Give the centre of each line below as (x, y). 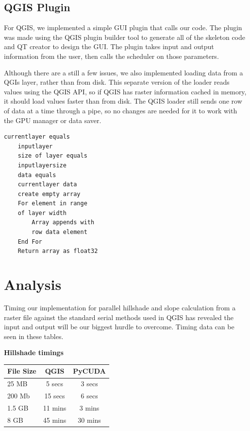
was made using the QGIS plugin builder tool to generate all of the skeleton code (125, 37)
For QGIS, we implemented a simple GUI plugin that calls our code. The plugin (123, 27)
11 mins (55, 407)
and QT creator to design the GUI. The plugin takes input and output (109, 46)
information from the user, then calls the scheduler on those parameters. (111, 56)
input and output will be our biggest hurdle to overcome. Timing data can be (119, 327)
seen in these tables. (34, 336)
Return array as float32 (58, 251)
